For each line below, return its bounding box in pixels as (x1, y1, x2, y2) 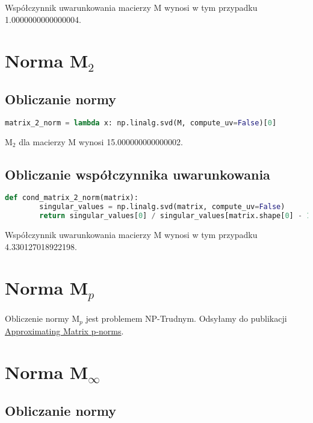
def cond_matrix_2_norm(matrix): (5, 193, 138, 202)
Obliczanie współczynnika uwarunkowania (5, 164, 270, 183)
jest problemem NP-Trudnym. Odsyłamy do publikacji (85, 312, 287, 325)
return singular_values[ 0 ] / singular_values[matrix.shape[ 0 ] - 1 (39, 211, 311, 221)
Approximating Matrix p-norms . (5, 324, 124, 337)
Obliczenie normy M (5, 312, 80, 325)
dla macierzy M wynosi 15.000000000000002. (19, 135, 183, 148)
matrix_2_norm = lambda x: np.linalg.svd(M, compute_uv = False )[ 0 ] (5, 118, 277, 127)
